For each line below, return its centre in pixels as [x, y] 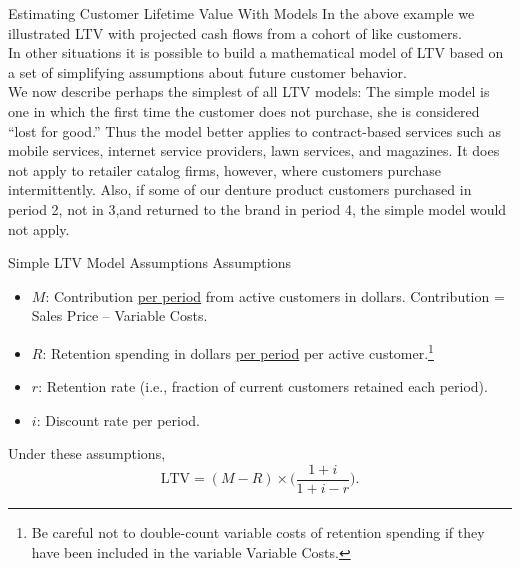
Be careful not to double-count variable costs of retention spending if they [258, 532]
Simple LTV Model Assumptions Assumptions [149, 262]
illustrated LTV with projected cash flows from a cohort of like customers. [235, 32]
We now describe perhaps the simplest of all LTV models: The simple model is [249, 91]
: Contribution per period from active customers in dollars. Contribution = [275, 295]
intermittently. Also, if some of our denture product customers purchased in [240, 189]
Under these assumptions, [87, 453]
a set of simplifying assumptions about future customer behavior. [207, 71]
